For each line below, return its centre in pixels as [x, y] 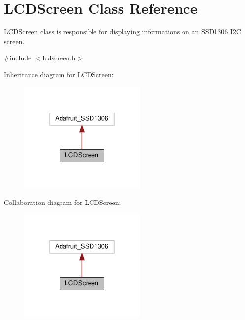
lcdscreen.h [59, 58]
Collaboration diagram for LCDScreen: [62, 202]
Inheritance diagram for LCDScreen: [59, 74]
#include [18, 58]
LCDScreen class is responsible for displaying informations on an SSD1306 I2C [122, 32]
